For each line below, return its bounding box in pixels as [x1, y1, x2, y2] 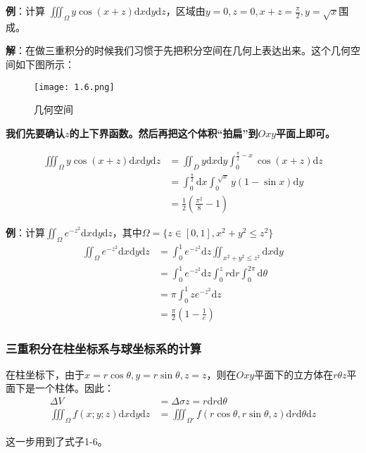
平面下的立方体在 [254, 366, 334, 381]
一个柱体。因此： [34, 381, 114, 395]
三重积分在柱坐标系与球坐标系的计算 [6, 339, 202, 357]
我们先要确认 [6, 125, 65, 140]
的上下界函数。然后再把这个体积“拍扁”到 [69, 125, 258, 140]
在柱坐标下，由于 [6, 366, 84, 381]
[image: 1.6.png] [34, 82, 115, 92]
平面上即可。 [276, 125, 336, 140]
